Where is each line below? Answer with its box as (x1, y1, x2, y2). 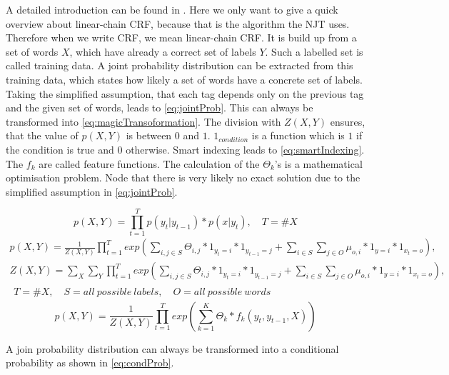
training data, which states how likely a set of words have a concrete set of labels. (6, 71, 363, 86)
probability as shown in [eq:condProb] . (6, 355, 174, 370)
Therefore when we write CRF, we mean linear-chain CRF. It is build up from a (6, 30, 357, 45)
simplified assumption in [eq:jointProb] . (6, 184, 178, 199)
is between (126, 128, 172, 143)
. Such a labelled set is (265, 44, 363, 59)
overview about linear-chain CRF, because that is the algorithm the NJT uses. (6, 16, 350, 31)
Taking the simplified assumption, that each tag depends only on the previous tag (6, 86, 364, 101)
